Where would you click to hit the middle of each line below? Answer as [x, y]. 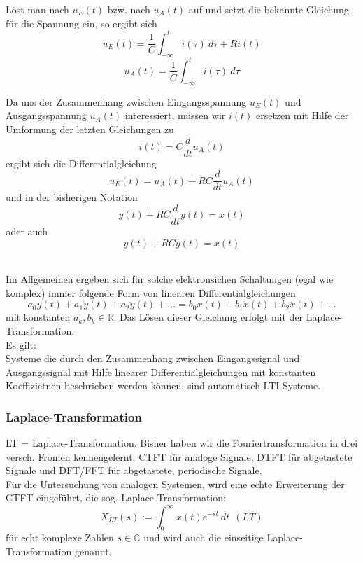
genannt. [93, 551]
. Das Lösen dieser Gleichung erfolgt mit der [208, 317]
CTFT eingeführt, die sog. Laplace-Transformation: [116, 498]
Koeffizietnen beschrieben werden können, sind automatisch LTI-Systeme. [163, 385]
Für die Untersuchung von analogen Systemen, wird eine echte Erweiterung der [175, 484]
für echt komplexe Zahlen [60, 537]
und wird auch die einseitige [204, 537]
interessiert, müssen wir [175, 115]
